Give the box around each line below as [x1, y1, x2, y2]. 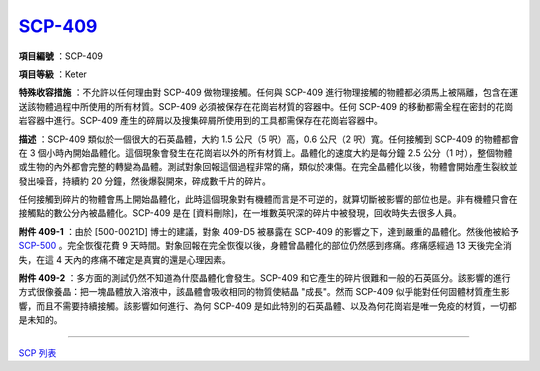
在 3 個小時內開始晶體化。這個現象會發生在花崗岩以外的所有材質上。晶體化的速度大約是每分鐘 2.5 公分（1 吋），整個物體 [18, 146, 513, 159]
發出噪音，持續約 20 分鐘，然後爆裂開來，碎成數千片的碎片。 [18, 175, 272, 187]
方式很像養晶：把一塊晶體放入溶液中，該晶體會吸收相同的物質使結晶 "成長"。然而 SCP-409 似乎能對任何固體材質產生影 [18, 286, 510, 298]
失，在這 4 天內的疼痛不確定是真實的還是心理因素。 [18, 253, 231, 265]
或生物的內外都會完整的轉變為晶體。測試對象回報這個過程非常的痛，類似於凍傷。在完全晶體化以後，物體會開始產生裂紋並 [18, 161, 518, 173]
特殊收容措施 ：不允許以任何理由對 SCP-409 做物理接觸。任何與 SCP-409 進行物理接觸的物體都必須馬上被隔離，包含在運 [18, 86, 519, 99]
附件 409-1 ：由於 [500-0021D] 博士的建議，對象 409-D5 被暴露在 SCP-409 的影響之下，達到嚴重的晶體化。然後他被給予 [18, 225, 520, 237]
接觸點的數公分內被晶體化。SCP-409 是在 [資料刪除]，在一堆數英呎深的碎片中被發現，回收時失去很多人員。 [18, 207, 462, 219]
